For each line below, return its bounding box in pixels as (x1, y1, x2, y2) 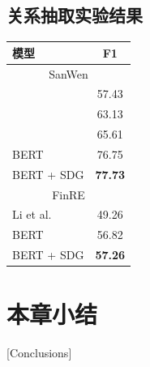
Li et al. (12, 206, 52, 223)
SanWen (49, 65, 88, 82)
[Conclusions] (6, 344, 72, 361)
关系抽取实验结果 (6, 2, 143, 28)
